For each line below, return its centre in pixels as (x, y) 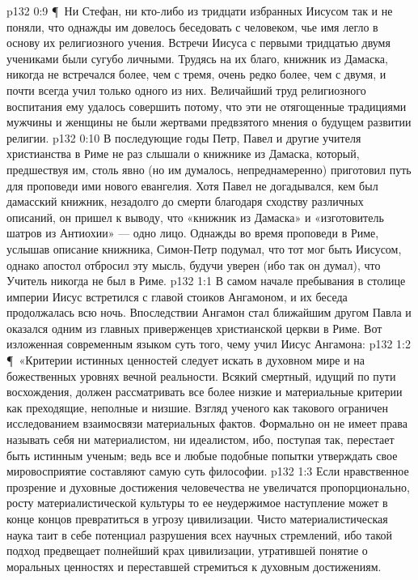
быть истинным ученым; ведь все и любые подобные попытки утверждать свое (202, 455)
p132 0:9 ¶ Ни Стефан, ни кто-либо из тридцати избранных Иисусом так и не (200, 11)
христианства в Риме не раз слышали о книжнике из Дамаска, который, (183, 154)
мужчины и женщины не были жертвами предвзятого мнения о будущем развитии (209, 122)
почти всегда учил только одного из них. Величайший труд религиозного (186, 90)
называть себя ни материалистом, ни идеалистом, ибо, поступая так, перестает (201, 439)
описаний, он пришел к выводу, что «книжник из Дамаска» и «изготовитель (195, 217)
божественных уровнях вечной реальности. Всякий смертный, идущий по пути (201, 375)
